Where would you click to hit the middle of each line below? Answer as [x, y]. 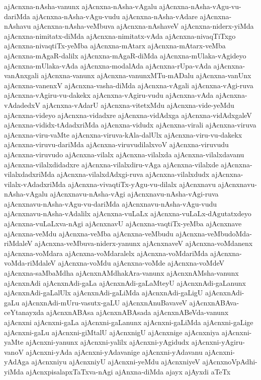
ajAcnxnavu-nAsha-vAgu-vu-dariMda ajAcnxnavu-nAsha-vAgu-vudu [111, 203]
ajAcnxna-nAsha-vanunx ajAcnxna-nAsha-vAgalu [80, 6]
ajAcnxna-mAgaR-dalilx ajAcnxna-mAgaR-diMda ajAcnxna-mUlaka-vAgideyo [125, 55]
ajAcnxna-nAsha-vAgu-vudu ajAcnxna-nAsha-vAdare [115, 16]
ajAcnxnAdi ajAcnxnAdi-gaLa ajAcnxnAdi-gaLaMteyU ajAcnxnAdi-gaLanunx [125, 282]
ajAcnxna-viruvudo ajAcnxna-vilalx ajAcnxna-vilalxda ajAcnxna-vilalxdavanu [124, 154]
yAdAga [17, 362]
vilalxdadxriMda [29, 174]
